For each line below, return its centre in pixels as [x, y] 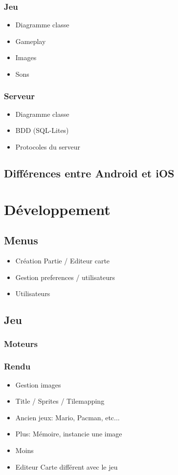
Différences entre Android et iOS [89, 173]
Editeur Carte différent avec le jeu [67, 466]
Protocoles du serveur [48, 147]
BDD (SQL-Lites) [42, 130]
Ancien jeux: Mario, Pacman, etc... [67, 417]
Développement [57, 209]
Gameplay [31, 41]
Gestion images [38, 384]
